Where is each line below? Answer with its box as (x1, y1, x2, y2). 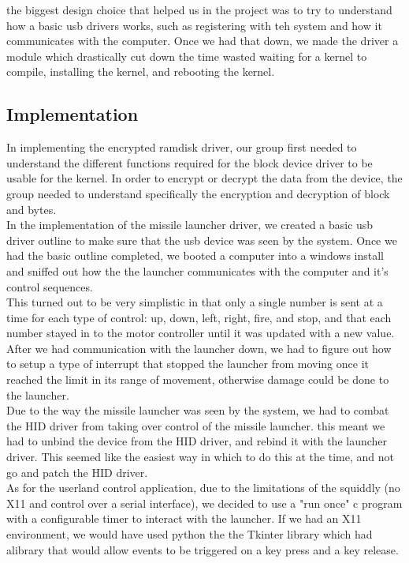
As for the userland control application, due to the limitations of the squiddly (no (6, 479, 400, 496)
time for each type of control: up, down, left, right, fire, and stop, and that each (6, 309, 392, 325)
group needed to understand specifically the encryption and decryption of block (6, 185, 390, 201)
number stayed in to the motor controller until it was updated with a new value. (6, 325, 395, 341)
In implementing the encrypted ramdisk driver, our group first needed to (6, 139, 357, 156)
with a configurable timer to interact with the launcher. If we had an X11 (6, 510, 362, 527)
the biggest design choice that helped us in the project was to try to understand (6, 2, 392, 17)
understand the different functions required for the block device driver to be (6, 154, 373, 171)
